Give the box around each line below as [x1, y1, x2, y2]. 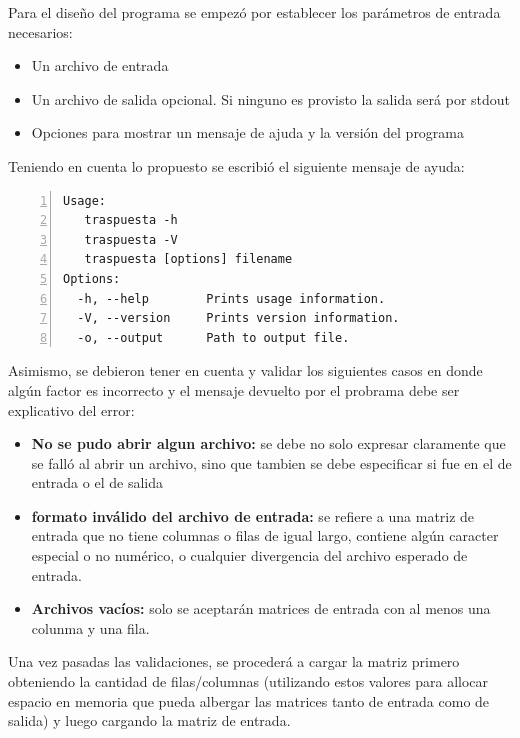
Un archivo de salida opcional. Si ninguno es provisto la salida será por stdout [31, 88, 511, 109]
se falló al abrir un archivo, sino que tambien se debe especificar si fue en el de [31, 452, 512, 473]
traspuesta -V [84, 232, 178, 247]
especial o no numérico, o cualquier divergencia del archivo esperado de [31, 545, 468, 566]
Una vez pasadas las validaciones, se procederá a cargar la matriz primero [8, 651, 460, 672]
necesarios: [8, 21, 73, 42]
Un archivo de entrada [31, 55, 169, 76]
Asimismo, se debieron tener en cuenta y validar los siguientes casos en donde [8, 360, 483, 381]
